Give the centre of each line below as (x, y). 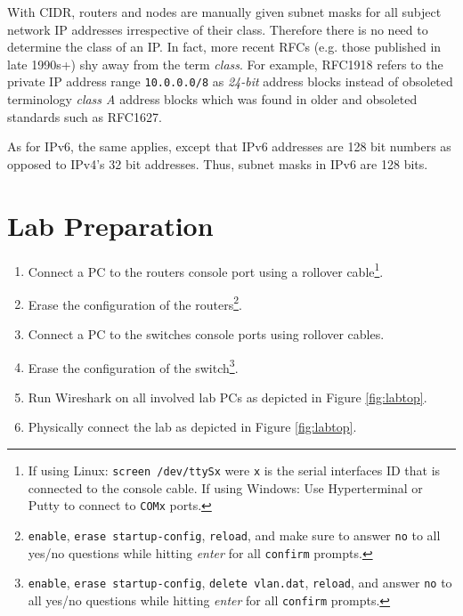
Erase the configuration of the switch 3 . (133, 366)
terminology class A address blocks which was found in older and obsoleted (212, 99)
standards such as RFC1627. (85, 116)
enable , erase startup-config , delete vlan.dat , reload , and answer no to (240, 583)
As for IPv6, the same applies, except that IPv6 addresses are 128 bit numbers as (229, 146)
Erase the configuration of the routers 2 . (135, 303)
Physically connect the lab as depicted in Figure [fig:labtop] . (192, 427)
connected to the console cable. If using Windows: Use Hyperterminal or (225, 487)
